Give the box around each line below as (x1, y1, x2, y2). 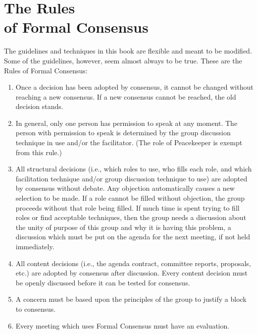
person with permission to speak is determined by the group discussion (15, 127, 231, 138)
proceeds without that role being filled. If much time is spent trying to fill (15, 202, 240, 213)
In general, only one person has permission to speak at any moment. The (15, 117, 238, 128)
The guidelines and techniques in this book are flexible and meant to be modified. (4, 46, 252, 56)
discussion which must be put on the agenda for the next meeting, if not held (15, 231, 251, 242)
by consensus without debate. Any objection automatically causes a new (15, 183, 235, 193)
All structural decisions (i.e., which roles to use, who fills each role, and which (15, 164, 252, 174)
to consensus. (15, 303, 56, 314)
